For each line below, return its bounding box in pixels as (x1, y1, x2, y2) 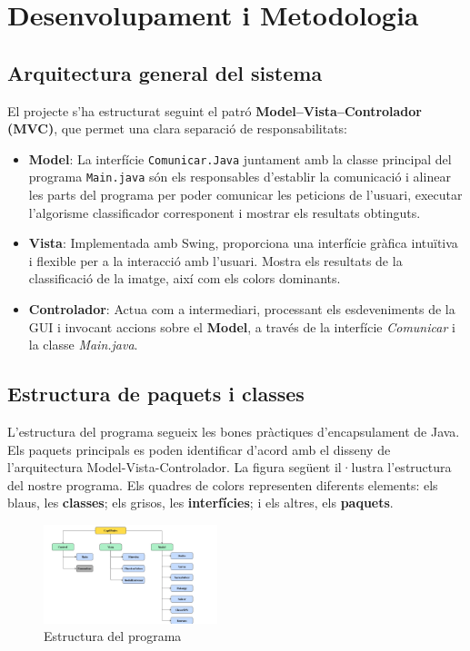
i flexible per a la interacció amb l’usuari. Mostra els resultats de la (28, 251, 403, 270)
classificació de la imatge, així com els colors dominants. (28, 269, 341, 288)
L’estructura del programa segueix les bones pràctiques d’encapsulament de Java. (7, 422, 460, 441)
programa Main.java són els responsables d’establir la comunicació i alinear (28, 167, 451, 186)
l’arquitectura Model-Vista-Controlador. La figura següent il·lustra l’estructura (7, 458, 452, 477)
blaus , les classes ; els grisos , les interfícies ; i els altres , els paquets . (7, 493, 394, 512)
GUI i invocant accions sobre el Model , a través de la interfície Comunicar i (28, 317, 455, 336)
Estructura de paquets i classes (7, 380, 305, 408)
